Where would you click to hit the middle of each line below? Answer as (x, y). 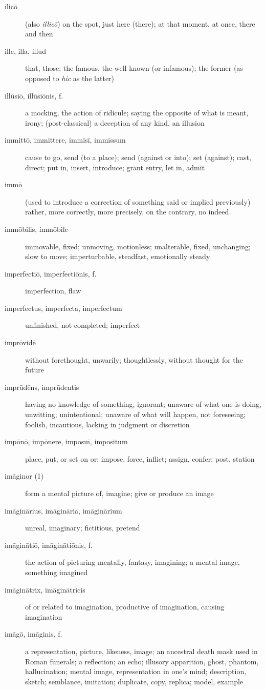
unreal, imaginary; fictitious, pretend (83, 528)
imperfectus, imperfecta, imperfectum (63, 308)
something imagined (57, 572)
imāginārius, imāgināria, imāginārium (63, 510)
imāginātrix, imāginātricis (45, 589)
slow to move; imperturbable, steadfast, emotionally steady (118, 256)
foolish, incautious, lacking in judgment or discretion (107, 424)
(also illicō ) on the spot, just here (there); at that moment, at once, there (140, 23)
